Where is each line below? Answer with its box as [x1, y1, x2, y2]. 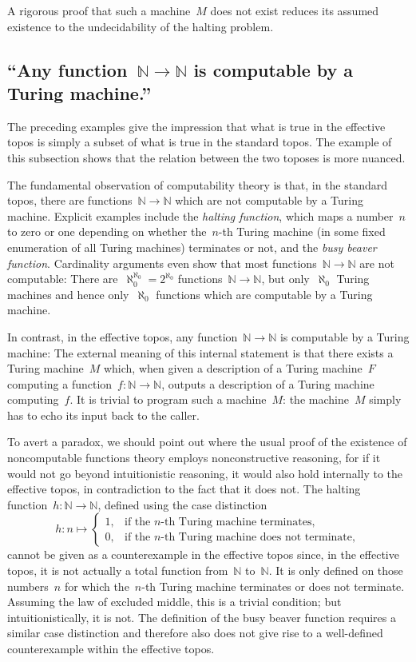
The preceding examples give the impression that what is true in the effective [7, 118, 386, 134]
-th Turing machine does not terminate [160, 531, 352, 543]
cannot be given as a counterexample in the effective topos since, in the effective [7, 546, 399, 563]
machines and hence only [7, 285, 129, 302]
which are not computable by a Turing [175, 192, 363, 209]
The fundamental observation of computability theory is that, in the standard [7, 176, 388, 193]
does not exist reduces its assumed [210, 2, 379, 18]
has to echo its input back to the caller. [7, 406, 200, 423]
